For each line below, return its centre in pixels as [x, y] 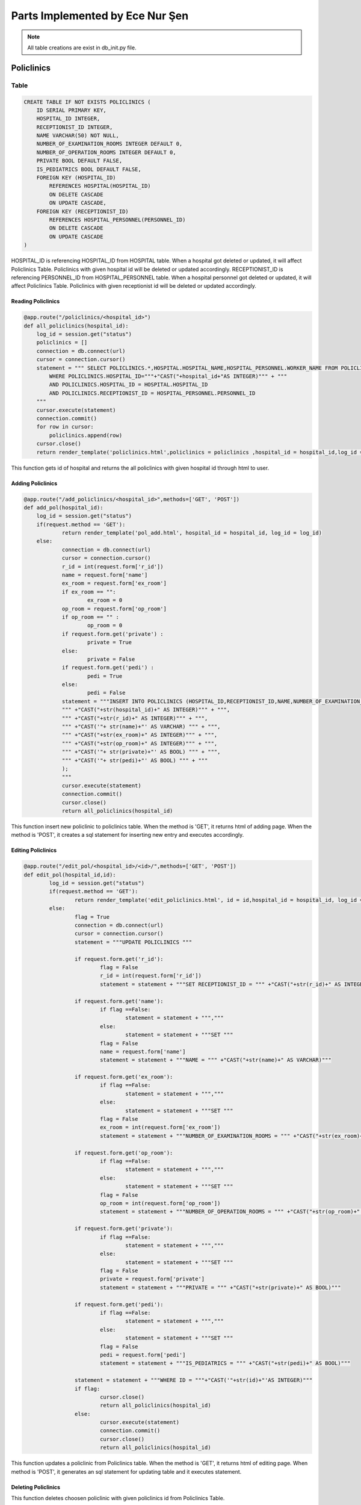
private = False [111, 659]
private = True [110, 642]
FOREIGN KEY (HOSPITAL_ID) [76, 178]
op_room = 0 [105, 625]
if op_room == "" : [91, 617]
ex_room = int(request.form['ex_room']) [160, 1128]
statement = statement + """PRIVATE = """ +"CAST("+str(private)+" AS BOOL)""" [220, 1287]
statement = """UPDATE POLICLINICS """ [133, 942]
